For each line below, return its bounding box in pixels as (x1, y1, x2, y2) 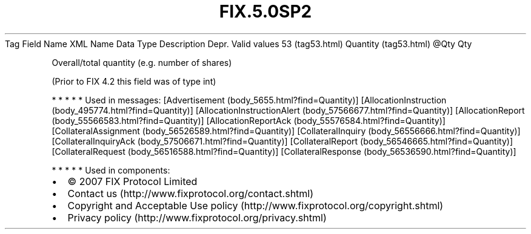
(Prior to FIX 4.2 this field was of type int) (52, 76, 216, 86)
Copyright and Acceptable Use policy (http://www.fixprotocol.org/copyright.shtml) (67, 199, 444, 212)
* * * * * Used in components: (52, 164, 170, 175)
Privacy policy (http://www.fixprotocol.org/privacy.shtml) (67, 211, 327, 224)
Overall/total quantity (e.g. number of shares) (52, 57, 232, 68)
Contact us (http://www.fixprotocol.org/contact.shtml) (67, 187, 314, 200)
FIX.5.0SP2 (219, 1, 312, 22)
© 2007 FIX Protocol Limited (67, 175, 198, 187)
